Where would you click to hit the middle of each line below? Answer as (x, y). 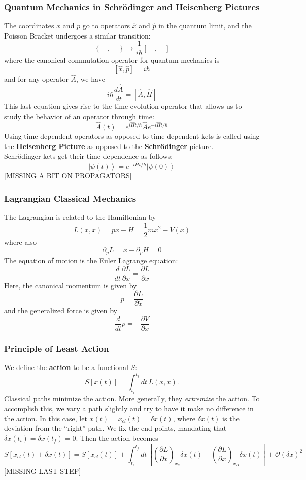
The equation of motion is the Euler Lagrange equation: (91, 260)
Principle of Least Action (57, 348)
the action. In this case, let (46, 418)
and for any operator (36, 79)
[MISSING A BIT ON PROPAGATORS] (68, 176)
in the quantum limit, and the (205, 26)
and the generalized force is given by (61, 310)
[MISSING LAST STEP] (43, 471)
